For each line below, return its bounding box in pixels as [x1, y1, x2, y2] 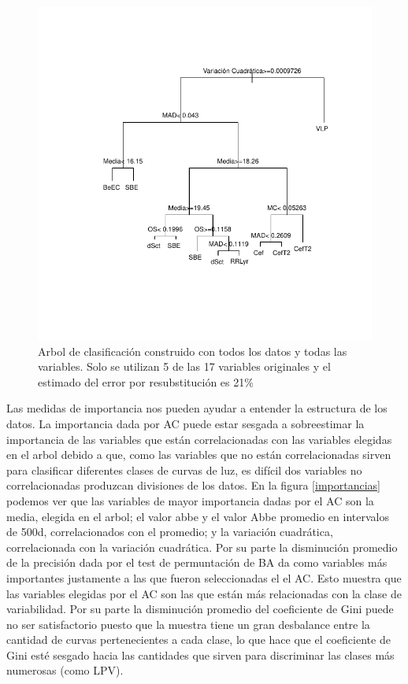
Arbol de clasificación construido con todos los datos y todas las [38, 342, 347, 359]
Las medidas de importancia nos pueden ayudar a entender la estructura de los [6, 400, 388, 416]
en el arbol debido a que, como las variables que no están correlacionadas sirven [6, 446, 391, 463]
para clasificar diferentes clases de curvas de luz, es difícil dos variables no [6, 461, 362, 478]
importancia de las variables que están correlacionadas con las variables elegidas [6, 431, 392, 447]
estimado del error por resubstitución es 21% [38, 373, 254, 390]
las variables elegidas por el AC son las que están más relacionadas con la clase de [6, 585, 402, 601]
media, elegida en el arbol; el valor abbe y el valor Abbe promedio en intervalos [6, 508, 389, 524]
